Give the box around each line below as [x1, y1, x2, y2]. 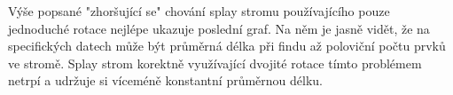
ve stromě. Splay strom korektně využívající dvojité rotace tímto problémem [8, 53, 422, 72]
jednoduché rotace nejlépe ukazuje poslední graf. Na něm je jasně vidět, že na [8, 19, 430, 37]
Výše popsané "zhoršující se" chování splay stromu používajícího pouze [8, 2, 390, 20]
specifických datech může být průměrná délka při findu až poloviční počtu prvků [8, 36, 446, 55]
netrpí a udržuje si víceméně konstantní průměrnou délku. [8, 71, 324, 90]
